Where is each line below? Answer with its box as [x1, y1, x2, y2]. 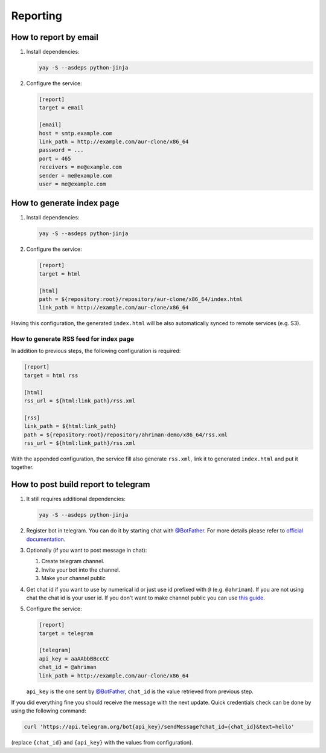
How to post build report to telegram [11, 479, 150, 490]
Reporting [11, 9, 63, 22]
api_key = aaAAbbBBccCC [39, 655, 110, 662]
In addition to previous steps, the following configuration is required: [11, 347, 181, 355]
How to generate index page [11, 198, 120, 208]
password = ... [39, 147, 84, 154]
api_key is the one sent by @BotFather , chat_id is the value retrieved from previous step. [26, 688, 254, 695]
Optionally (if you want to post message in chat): [26, 546, 147, 554]
